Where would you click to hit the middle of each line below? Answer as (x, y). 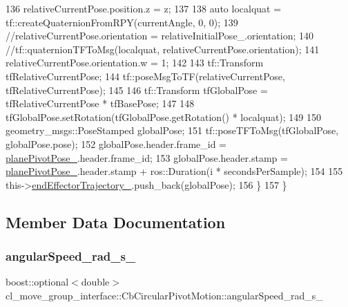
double (95, 282)
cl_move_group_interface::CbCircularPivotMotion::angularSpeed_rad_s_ (164, 295)
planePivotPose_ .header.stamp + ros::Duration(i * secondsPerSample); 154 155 (174, 171)
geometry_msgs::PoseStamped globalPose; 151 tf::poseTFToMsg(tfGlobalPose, (172, 130)
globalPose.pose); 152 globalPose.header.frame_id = (116, 143)
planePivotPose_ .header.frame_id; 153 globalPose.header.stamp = (147, 157)
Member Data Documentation (116, 222)
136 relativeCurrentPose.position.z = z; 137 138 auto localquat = (144, 8)
